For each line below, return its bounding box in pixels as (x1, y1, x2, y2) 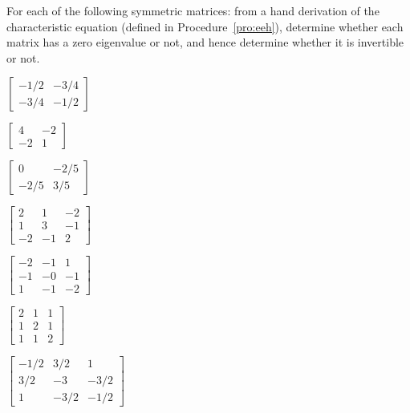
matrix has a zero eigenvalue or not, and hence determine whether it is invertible (6, 34, 404, 51)
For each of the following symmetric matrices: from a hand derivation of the (6, 2, 380, 18)
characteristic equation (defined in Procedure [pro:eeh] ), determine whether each (6, 18, 404, 34)
